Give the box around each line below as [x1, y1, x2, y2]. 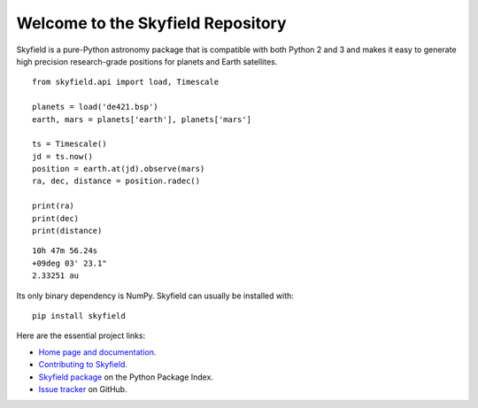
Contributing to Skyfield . [38, 359, 128, 370]
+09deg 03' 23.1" [32, 258, 107, 268]
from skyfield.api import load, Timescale [32, 77, 220, 88]
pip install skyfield [32, 311, 126, 320]
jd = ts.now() [32, 151, 93, 161]
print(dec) [32, 213, 80, 223]
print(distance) [32, 226, 103, 236]
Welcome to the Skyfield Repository [16, 13, 287, 33]
